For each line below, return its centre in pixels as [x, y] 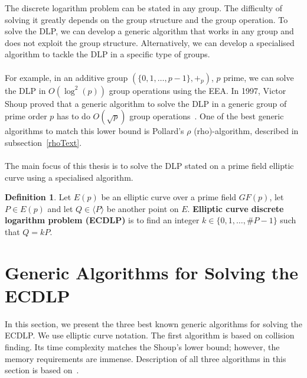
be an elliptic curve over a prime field [169, 197]
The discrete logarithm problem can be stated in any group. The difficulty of [144, 8]
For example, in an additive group [66, 77]
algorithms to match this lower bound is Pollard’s [94, 131]
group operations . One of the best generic [207, 116]
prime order [26, 116]
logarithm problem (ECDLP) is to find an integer [102, 220]
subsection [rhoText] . [43, 142]
